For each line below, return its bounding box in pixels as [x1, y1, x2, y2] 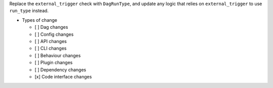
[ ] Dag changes [34, 24, 68, 30]
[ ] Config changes [34, 31, 74, 37]
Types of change [22, 17, 58, 23]
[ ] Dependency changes [34, 66, 86, 73]
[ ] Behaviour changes [34, 52, 81, 58]
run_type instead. [9, 8, 49, 14]
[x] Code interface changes [34, 73, 92, 79]
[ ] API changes [34, 38, 67, 44]
